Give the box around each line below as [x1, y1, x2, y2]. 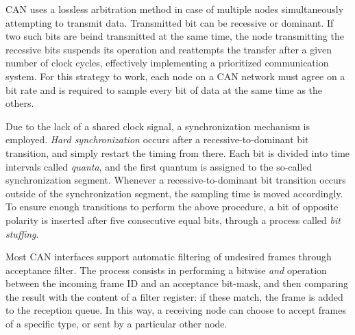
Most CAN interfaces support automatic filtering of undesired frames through [5, 249, 332, 264]
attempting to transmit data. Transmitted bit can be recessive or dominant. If [5, 15, 334, 29]
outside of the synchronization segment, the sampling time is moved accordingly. [5, 186, 343, 200]
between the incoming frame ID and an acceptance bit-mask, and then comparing [5, 276, 349, 290]
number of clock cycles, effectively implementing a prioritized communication [5, 55, 329, 70]
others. [5, 96, 34, 110]
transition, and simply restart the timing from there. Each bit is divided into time [5, 145, 350, 160]
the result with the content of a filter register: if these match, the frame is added [5, 289, 343, 303]
